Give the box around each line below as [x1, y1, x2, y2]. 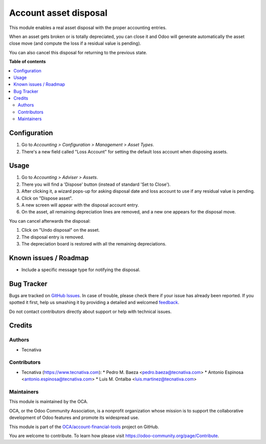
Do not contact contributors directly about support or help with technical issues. [9, 308, 172, 314]
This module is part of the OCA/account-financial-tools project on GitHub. [9, 424, 160, 430]
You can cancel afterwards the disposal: [9, 218, 91, 224]
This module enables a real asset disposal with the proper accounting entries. [9, 25, 167, 31]
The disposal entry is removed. [21, 234, 85, 240]
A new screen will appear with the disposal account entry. [21, 202, 139, 208]
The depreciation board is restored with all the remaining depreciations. [21, 240, 167, 246]
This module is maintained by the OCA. [9, 399, 88, 405]
